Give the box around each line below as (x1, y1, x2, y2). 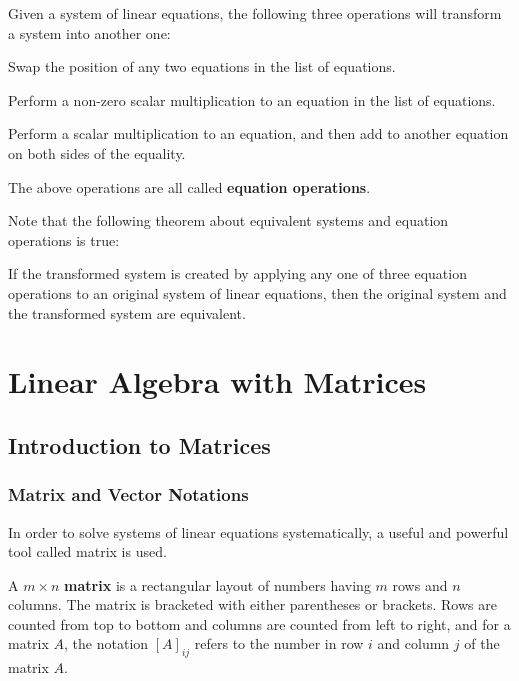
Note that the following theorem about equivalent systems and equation (8, 210, 449, 231)
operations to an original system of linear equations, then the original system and (8, 282, 507, 303)
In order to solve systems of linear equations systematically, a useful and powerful (8, 521, 509, 542)
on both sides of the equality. (8, 142, 186, 163)
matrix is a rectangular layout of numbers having (64, 574, 371, 595)
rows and (392, 574, 448, 595)
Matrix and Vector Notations (8, 482, 249, 507)
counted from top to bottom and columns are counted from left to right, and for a (8, 613, 511, 634)
